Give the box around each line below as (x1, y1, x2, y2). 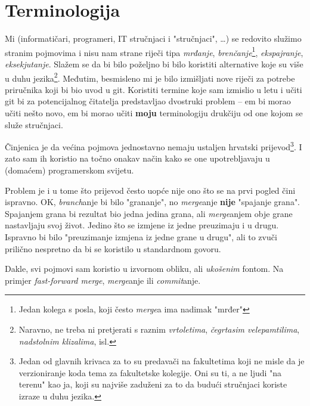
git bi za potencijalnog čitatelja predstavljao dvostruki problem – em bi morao (5, 95, 291, 107)
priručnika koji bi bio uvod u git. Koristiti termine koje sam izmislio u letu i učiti (5, 83, 302, 95)
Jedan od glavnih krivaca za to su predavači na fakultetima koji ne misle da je (18, 355, 305, 367)
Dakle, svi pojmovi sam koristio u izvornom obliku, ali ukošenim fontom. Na (5, 262, 284, 275)
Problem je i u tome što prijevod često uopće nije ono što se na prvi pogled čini (5, 184, 296, 196)
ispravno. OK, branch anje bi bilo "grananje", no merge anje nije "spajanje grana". (5, 196, 300, 208)
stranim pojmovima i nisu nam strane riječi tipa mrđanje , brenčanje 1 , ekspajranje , (5, 44, 303, 58)
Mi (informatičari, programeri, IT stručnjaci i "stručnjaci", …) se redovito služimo (5, 32, 302, 45)
